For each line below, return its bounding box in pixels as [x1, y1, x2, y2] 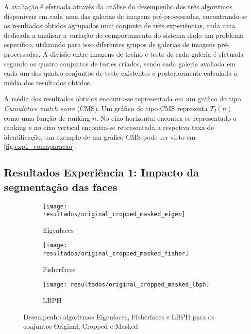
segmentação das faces [4, 179, 117, 194]
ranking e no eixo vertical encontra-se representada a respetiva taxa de [4, 122, 214, 132]
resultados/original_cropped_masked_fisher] [43, 250, 189, 257]
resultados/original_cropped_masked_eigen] [43, 211, 185, 218]
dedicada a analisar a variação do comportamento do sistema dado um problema [4, 30, 244, 40]
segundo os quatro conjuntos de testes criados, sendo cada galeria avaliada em [4, 58, 236, 68]
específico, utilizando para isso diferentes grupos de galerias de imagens [4, 39, 216, 49]
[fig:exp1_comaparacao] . [4, 141, 76, 151]
